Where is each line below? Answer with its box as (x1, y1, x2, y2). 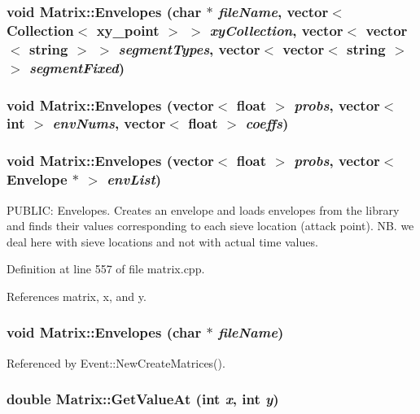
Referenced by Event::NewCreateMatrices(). (7, 354, 225, 371)
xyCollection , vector (209, 20, 343, 40)
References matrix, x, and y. (7, 287, 147, 304)
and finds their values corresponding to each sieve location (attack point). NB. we (7, 217, 414, 234)
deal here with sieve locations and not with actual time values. (7, 233, 318, 250)
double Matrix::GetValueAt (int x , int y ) (7, 389, 279, 409)
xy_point (96, 20, 160, 40)
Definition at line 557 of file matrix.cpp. (7, 260, 205, 277)
